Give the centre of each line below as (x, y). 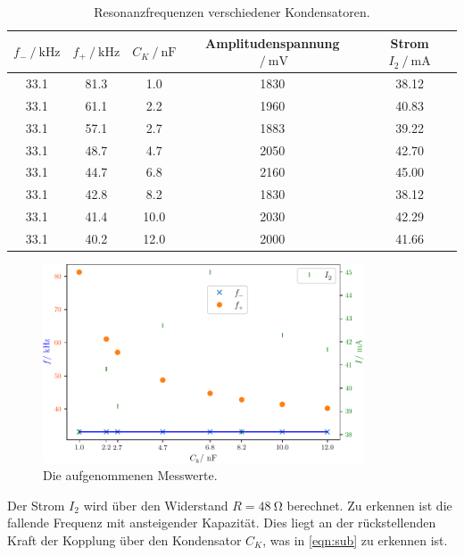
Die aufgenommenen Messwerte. (130, 475)
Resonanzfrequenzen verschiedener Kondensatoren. (232, 12)
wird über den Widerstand (156, 505)
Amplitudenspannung (273, 42)
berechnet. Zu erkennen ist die (369, 505)
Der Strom (36, 505)
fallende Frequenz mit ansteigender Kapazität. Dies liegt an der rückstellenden (222, 523)
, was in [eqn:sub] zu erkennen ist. (355, 539)
